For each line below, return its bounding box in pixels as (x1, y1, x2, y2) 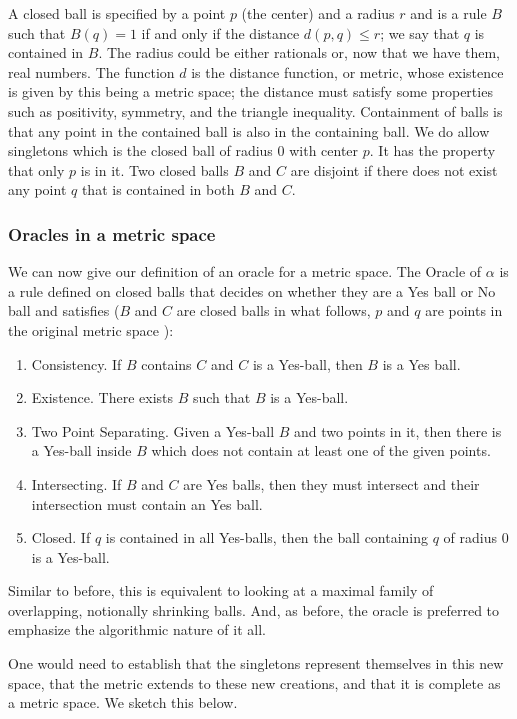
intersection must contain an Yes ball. (31, 493, 263, 514)
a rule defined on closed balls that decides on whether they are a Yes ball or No (8, 280, 496, 301)
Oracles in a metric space (8, 221, 216, 246)
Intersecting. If (31, 473, 122, 494)
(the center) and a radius (241, 3, 395, 23)
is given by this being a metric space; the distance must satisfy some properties (8, 81, 493, 102)
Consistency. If (31, 353, 122, 374)
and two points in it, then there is (294, 420, 502, 441)
